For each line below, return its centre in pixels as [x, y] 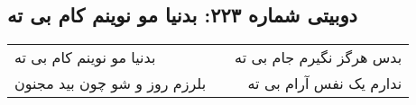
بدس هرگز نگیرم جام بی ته [319, 57]
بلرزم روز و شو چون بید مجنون [111, 83]
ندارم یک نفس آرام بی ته [325, 83]
